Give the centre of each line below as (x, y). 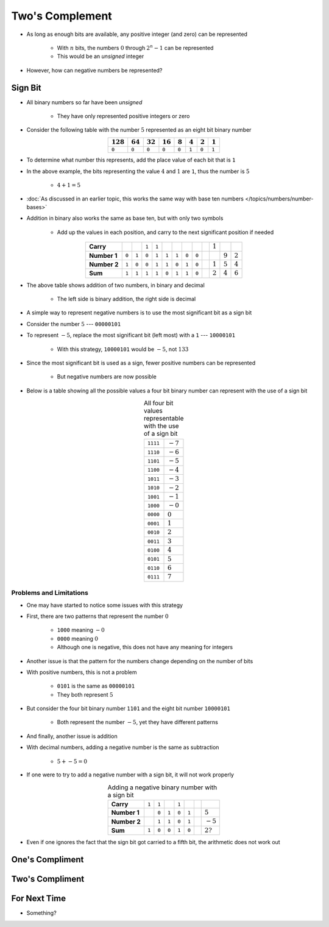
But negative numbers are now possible (107, 377)
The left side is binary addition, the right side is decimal (126, 299)
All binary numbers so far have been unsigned (84, 102)
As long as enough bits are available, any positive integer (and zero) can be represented (137, 34)
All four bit (158, 403)
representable (164, 419)
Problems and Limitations (50, 593)
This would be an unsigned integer (101, 56)
